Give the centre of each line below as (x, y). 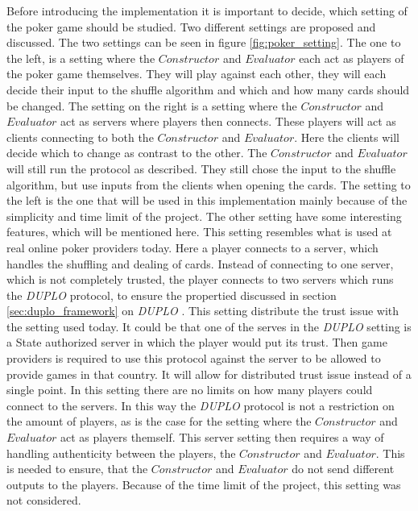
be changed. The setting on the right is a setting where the (152, 105)
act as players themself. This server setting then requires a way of (222, 437)
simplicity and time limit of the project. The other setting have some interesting (204, 216)
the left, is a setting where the (81, 58)
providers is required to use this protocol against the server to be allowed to (194, 358)
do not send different (343, 469)
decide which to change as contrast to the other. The (137, 153)
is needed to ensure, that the (77, 469)
